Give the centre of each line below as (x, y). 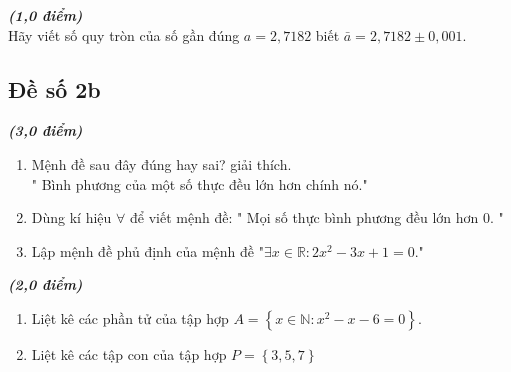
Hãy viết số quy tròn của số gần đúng (124, 34)
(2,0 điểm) (45, 284)
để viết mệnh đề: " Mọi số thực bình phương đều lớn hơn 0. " (317, 217)
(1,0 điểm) (45, 15)
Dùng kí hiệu (71, 217)
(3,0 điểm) (45, 130)
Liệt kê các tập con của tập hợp (129, 353)
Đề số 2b (54, 88)
